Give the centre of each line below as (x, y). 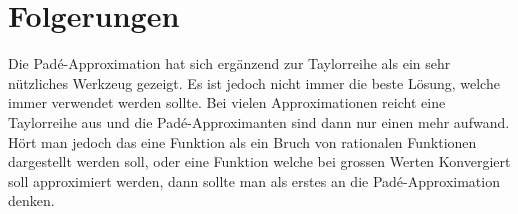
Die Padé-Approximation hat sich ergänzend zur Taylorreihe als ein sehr (229, 63)
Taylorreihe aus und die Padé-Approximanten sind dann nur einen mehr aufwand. (259, 121)
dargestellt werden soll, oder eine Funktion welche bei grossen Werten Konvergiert (259, 161)
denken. (31, 200)
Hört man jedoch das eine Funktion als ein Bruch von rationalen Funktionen (242, 141)
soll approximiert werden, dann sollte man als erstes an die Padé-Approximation (254, 180)
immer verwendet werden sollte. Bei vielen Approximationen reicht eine (227, 102)
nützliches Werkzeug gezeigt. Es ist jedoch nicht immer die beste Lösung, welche (254, 82)
